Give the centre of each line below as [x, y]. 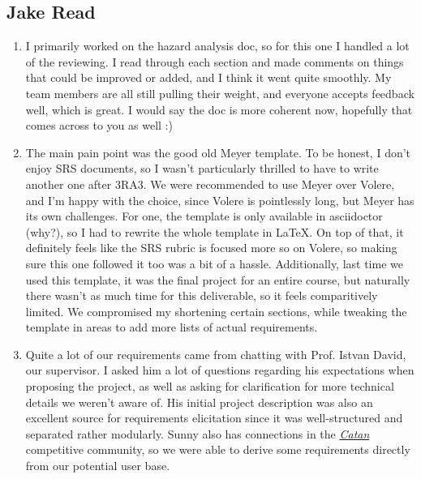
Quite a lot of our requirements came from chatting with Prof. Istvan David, [216, 354]
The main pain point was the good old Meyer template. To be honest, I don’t [218, 152]
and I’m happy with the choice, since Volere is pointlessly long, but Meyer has [220, 200]
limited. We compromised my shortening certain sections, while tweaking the [216, 311]
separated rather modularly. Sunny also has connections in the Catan [198, 433]
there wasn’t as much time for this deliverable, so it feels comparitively [202, 295]
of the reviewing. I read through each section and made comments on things [215, 61]
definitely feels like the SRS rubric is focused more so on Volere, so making [211, 248]
